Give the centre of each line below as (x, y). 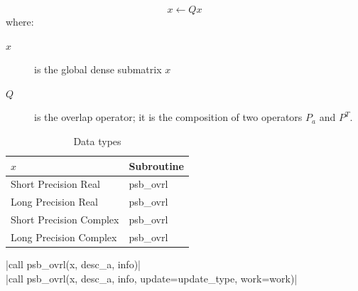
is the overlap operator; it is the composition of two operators (168, 117)
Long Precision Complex (64, 237)
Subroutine (156, 165)
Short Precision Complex (65, 219)
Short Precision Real (55, 184)
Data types (97, 141)
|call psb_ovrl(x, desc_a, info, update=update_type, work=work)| (152, 278)
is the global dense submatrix (98, 69)
